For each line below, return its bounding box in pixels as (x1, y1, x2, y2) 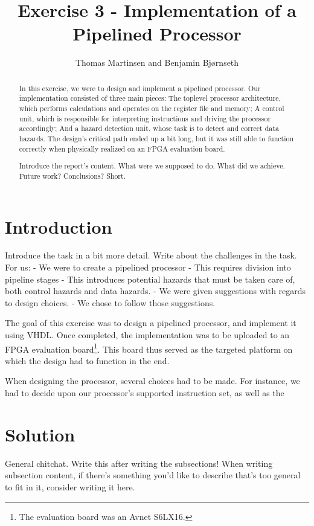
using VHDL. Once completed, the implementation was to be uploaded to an (5, 329, 290, 341)
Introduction (5, 214, 112, 239)
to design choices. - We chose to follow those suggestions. (5, 296, 216, 309)
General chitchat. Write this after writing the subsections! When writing (5, 457, 273, 469)
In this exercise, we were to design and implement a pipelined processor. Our (19, 83, 261, 93)
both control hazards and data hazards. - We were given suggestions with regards (5, 284, 306, 297)
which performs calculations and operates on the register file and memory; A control (19, 103, 284, 114)
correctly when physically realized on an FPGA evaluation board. (19, 143, 225, 153)
